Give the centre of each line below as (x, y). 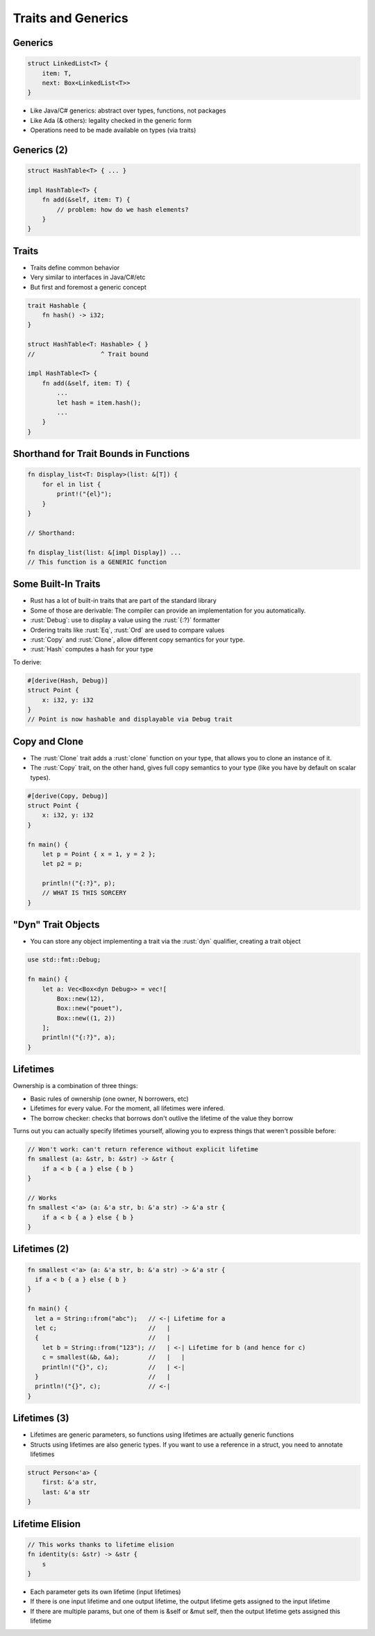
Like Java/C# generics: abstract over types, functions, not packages (128, 110)
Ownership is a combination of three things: (75, 1086)
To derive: (27, 662)
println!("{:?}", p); (79, 883)
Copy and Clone (48, 741)
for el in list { (72, 484)
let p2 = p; (62, 864)
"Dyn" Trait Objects (56, 925)
